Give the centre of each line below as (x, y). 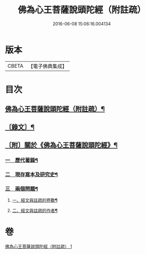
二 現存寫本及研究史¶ (32, 174)
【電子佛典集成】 (47, 66)
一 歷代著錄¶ (21, 160)
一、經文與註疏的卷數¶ (35, 200)
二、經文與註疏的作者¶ (35, 211)
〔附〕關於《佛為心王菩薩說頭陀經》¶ (61, 145)
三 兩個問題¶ (21, 189)
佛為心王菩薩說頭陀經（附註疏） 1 (38, 247)
